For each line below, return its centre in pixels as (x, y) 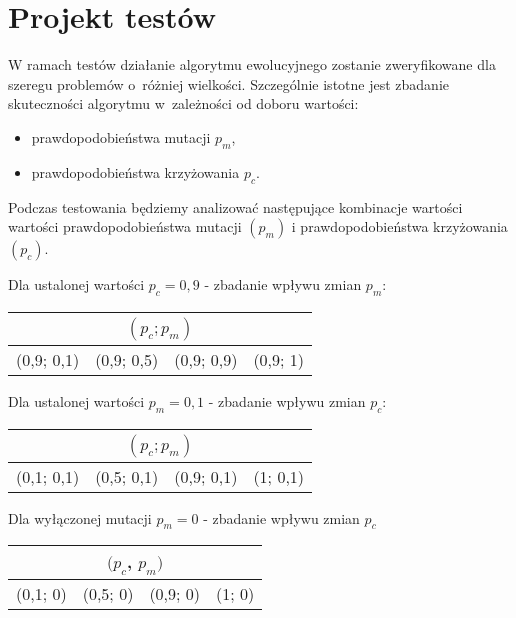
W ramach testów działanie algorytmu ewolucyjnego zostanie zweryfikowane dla (252, 64)
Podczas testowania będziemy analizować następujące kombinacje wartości (235, 206)
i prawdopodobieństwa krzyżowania (399, 226)
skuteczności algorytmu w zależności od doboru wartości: (183, 103)
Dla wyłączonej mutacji (80, 517)
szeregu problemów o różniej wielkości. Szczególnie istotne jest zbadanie (228, 83)
